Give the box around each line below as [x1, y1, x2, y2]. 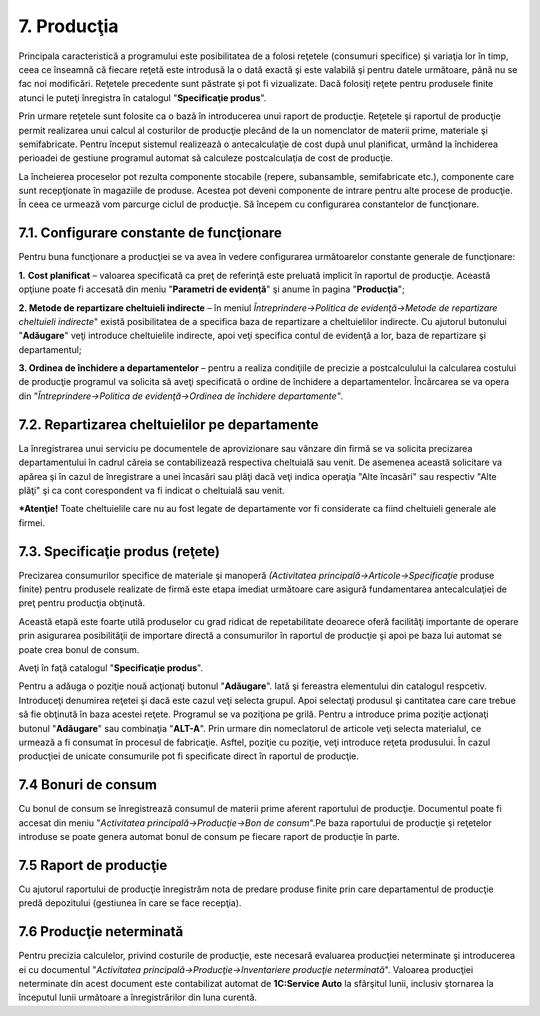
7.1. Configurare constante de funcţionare [18, 225, 282, 242]
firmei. [18, 516, 45, 529]
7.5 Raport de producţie [18, 856, 168, 874]
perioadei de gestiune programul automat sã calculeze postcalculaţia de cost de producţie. [18, 152, 394, 164]
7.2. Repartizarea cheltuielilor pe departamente [18, 416, 319, 433]
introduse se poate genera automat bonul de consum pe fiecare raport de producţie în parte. [18, 831, 400, 843]
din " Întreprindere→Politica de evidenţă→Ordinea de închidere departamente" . [18, 390, 344, 402]
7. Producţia [18, 15, 119, 37]
